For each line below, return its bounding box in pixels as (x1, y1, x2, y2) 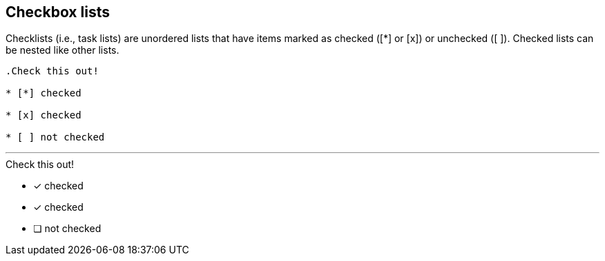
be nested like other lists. (6, 44, 119, 56)
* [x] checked (6, 109, 81, 121)
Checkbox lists (6, 3, 110, 21)
